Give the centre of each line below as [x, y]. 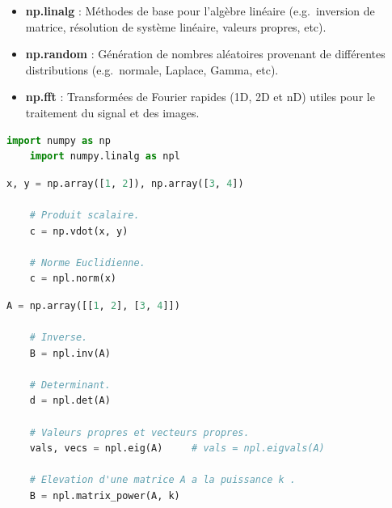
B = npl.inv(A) [70, 353]
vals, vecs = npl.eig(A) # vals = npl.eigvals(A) [177, 449]
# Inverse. [59, 338]
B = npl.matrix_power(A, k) [105, 496]
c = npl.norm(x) [73, 279]
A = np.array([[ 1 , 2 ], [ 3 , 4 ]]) [93, 305]
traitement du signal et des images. [112, 112]
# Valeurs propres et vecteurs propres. [139, 432]
